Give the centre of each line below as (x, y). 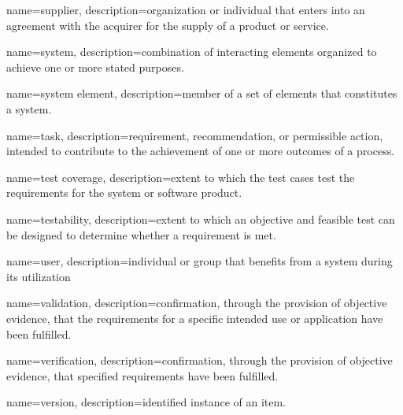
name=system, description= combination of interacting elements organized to (192, 52)
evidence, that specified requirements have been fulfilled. (142, 375)
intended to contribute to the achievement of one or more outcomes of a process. (201, 151)
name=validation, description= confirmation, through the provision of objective (197, 303)
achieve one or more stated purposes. (95, 67)
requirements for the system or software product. (124, 193)
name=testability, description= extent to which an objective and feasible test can (201, 219)
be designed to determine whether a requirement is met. (141, 234)
